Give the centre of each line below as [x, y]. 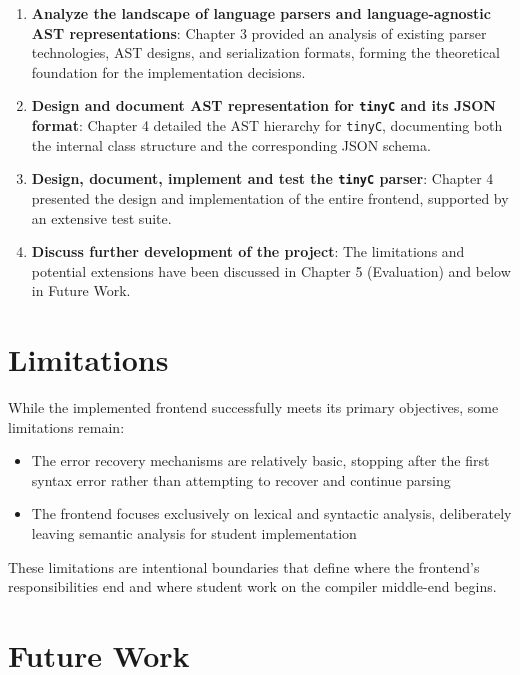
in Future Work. [81, 290]
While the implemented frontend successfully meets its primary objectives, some [253, 407]
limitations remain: [66, 426]
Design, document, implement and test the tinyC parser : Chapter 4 [262, 178]
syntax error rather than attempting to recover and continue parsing [241, 479]
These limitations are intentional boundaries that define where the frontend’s [244, 566]
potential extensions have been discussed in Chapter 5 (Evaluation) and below [271, 270]
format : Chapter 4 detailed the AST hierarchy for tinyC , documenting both [267, 125]
